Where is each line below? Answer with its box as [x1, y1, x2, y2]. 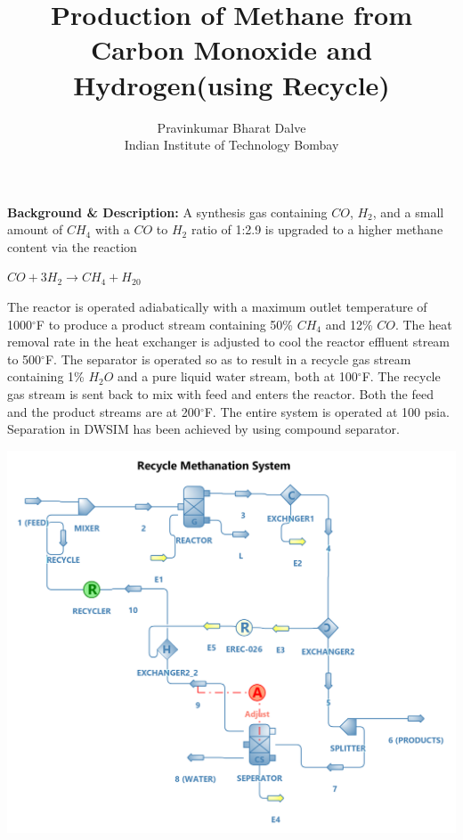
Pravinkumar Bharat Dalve [157, 118, 306, 136]
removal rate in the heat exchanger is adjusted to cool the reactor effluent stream [7, 332, 451, 351]
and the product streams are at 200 [7, 402, 200, 420]
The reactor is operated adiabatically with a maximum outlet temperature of [7, 298, 427, 316]
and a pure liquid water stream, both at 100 [118, 367, 358, 386]
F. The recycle [361, 367, 441, 386]
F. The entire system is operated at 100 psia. [204, 402, 450, 420]
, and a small [372, 202, 444, 221]
